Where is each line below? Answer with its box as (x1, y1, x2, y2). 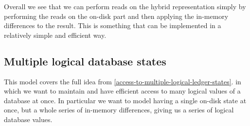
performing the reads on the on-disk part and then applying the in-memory (4, 11, 229, 21)
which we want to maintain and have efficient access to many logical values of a (4, 86, 241, 96)
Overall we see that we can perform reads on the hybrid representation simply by (4, 1, 246, 11)
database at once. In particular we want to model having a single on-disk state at (4, 95, 247, 105)
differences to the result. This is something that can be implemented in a (4, 20, 221, 31)
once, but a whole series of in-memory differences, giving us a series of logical (4, 105, 234, 115)
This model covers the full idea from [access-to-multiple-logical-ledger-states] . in (4, 76, 241, 86)
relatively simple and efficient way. (4, 30, 107, 40)
